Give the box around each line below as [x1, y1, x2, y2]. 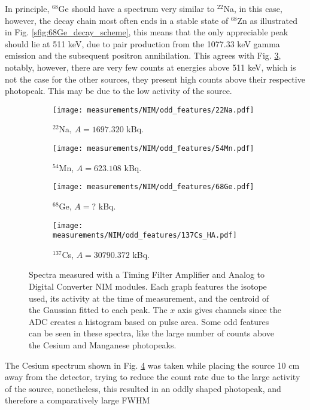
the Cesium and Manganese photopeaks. [29, 338, 177, 351]
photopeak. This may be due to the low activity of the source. [5, 84, 232, 97]
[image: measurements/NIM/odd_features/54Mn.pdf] [53, 144, 254, 153]
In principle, [5, 2, 50, 14]
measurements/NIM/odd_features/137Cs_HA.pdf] [53, 231, 237, 240]
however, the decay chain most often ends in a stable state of [5, 14, 229, 26]
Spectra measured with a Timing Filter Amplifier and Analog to [29, 268, 265, 281]
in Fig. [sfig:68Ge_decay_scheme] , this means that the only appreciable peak [5, 26, 288, 38]
